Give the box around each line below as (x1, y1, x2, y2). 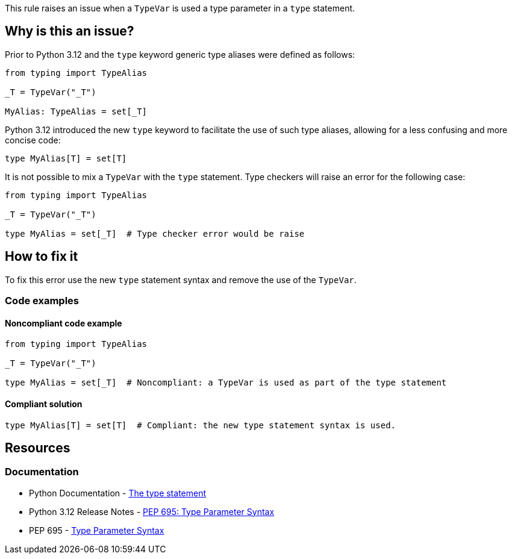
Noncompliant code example (5, 317, 122, 328)
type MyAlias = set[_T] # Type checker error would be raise (5, 228, 305, 239)
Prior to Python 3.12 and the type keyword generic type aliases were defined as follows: (5, 49, 355, 60)
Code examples (5, 295, 80, 307)
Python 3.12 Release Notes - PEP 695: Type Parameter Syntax (29, 506, 275, 517)
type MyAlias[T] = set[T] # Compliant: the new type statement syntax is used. (5, 420, 396, 430)
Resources (5, 440, 70, 455)
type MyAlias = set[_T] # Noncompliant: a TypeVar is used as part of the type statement (5, 378, 447, 388)
